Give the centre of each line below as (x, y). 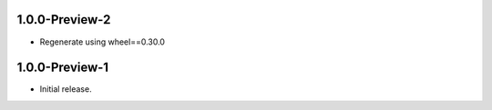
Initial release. (66, 89)
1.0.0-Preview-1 (63, 68)
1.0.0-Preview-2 (64, 20)
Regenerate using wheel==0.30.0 (102, 42)
